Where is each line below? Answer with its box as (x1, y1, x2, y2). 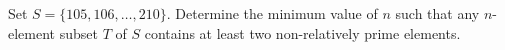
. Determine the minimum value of (166, 3, 378, 23)
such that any (395, 3, 480, 23)
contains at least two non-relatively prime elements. (144, 22, 461, 43)
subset (59, 22, 98, 43)
